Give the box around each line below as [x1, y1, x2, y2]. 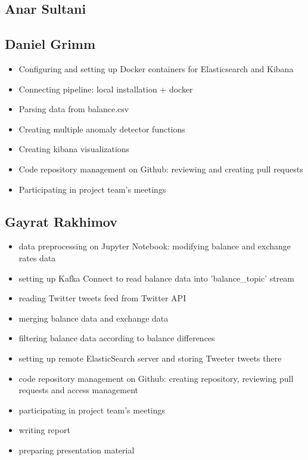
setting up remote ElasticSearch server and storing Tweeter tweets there [18, 351, 282, 364]
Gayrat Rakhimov [5, 212, 117, 230]
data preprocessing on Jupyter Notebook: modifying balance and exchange [18, 240, 291, 252]
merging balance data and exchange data [18, 311, 169, 324]
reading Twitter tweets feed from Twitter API [18, 292, 186, 304]
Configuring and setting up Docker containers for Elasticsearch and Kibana [18, 62, 294, 75]
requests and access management [18, 384, 138, 396]
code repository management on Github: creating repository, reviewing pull [18, 372, 294, 384]
